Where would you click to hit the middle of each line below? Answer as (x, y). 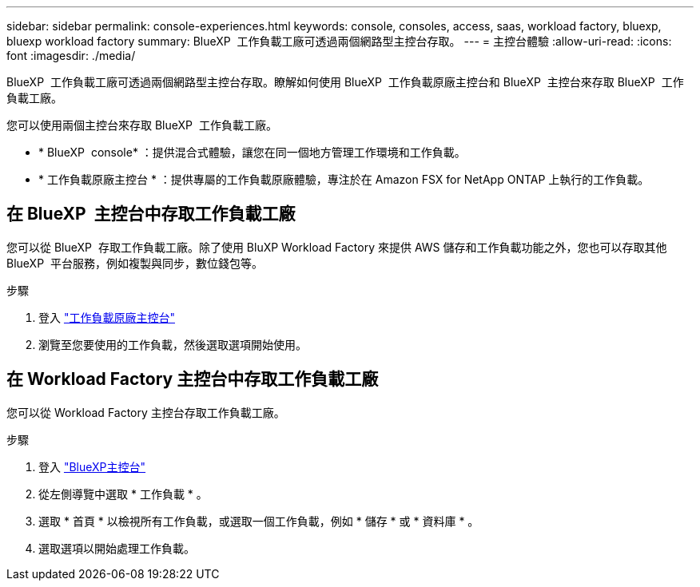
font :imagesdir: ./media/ (71, 56)
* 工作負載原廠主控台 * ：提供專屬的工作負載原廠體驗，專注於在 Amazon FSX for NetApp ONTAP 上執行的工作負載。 (344, 179)
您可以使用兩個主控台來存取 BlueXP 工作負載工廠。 (142, 125)
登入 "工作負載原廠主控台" (107, 317)
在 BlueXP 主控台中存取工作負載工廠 (151, 214)
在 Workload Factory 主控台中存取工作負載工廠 (193, 379)
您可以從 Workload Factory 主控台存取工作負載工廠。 (146, 412)
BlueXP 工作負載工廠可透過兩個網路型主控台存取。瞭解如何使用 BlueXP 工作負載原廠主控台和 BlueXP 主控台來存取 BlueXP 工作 (345, 82)
